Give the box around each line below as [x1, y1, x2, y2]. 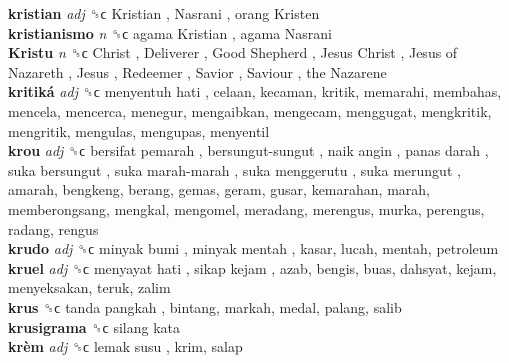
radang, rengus [8, 218, 99, 239]
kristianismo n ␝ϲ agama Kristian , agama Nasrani [8, 22, 332, 43]
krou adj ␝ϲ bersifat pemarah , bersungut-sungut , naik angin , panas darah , [8, 140, 489, 161]
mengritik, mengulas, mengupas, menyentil [8, 120, 270, 141]
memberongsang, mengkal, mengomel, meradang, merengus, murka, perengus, [8, 198, 485, 219]
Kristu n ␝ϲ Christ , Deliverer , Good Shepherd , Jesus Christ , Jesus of [8, 42, 458, 63]
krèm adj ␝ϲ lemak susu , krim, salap [8, 336, 243, 357]
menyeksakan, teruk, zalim [8, 277, 171, 298]
